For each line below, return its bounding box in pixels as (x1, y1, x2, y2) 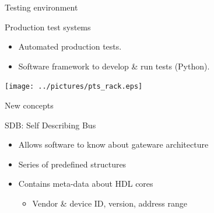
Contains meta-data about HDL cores (18, 177, 153, 190)
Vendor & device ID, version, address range (32, 197, 188, 209)
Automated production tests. (18, 40, 122, 53)
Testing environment (5, 1, 78, 13)
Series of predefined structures (18, 158, 127, 170)
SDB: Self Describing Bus (5, 118, 96, 131)
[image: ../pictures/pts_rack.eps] (5, 82, 143, 91)
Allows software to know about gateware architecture (18, 138, 209, 151)
